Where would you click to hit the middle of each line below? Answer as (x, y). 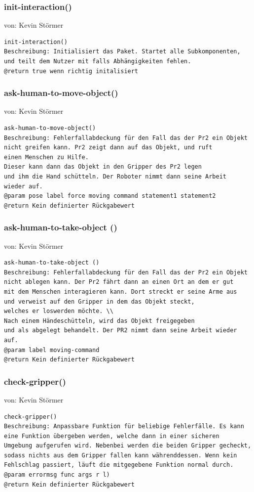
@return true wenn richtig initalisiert (71, 71)
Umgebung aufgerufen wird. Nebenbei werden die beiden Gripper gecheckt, (128, 446)
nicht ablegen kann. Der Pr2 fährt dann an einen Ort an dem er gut (119, 282)
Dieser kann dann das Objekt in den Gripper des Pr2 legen (103, 167)
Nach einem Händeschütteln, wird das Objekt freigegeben (99, 321)
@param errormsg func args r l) (57, 475)
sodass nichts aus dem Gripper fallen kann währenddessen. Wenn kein (121, 455)
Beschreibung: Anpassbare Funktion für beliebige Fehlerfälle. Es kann (124, 426)
